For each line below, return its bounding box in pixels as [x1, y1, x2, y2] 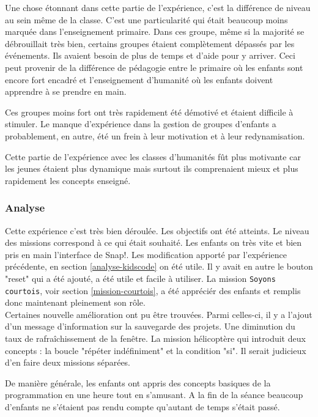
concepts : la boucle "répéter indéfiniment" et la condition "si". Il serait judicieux [5, 344, 306, 356]
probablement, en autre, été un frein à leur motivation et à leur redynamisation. [5, 129, 305, 142]
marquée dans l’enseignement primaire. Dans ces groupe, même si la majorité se [5, 25, 305, 38]
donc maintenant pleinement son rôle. [5, 296, 146, 309]
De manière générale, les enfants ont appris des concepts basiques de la [5, 376, 271, 389]
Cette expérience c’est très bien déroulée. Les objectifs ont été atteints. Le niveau [5, 224, 309, 237]
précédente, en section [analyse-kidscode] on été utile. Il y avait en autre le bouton [5, 260, 313, 273]
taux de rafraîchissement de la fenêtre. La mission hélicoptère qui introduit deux [5, 332, 306, 344]
